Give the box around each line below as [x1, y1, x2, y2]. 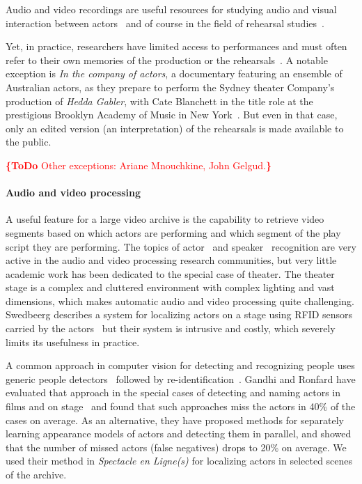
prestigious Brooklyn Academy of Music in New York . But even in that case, [6, 107, 338, 122]
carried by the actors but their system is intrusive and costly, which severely [6, 321, 336, 336]
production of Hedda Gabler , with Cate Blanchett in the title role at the [6, 93, 313, 108]
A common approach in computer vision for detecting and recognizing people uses [6, 358, 355, 373]
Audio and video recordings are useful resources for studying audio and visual [6, 2, 337, 16]
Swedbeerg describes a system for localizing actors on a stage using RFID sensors [6, 307, 353, 322]
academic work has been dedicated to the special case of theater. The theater [6, 266, 335, 281]
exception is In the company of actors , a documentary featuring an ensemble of [6, 66, 343, 81]
